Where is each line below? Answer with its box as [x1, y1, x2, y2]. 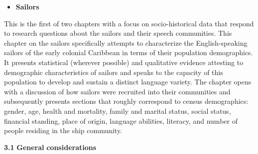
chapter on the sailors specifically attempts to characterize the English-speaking [4, 37, 248, 48]
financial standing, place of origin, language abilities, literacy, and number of [4, 115, 238, 126]
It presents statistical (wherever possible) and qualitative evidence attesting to [4, 57, 244, 67]
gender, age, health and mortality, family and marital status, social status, [4, 105, 231, 116]
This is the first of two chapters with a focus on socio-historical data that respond [4, 18, 254, 28]
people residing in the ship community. [4, 125, 123, 136]
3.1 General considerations [4, 142, 97, 152]
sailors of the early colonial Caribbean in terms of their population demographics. [4, 47, 253, 58]
